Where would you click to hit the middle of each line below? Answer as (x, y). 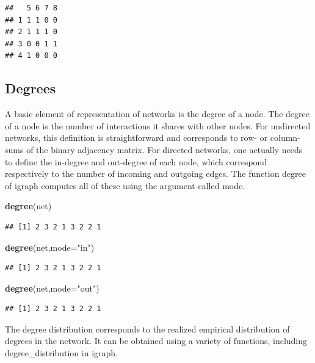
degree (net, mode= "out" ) (52, 288)
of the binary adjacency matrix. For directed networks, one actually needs (165, 149)
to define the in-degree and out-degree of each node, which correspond (136, 161)
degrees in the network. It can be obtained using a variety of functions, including (156, 341)
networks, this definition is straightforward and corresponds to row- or (136, 138)
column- (285, 138)
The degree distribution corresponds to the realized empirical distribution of (147, 329)
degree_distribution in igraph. (61, 353)
